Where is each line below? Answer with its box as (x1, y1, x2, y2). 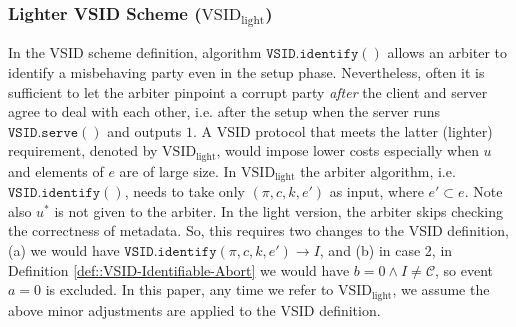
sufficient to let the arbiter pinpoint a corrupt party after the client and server (8, 81, 488, 102)
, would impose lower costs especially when (216, 140, 479, 161)
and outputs (107, 120, 182, 141)
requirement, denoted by (8, 140, 158, 161)
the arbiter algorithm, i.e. (300, 160, 456, 181)
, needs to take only (124, 181, 245, 202)
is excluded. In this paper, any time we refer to (45, 279, 334, 300)
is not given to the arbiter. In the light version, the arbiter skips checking (54, 200, 503, 221)
